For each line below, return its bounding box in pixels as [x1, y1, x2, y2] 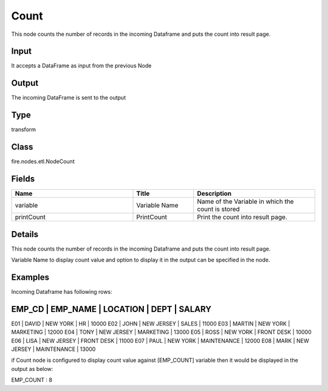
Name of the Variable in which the [197, 198, 294, 206]
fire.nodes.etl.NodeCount [11, 158, 75, 165]
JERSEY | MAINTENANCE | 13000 [11, 345, 96, 353]
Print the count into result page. [197, 213, 288, 221]
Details [11, 229, 39, 240]
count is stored [197, 205, 240, 213]
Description [197, 189, 232, 198]
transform [11, 126, 36, 133]
